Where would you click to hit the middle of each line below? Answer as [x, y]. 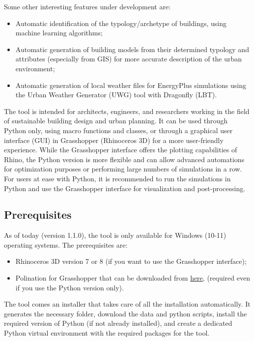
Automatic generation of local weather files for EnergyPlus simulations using [131, 85]
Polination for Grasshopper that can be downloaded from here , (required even [133, 278]
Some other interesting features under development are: [87, 6]
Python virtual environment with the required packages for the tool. [107, 333]
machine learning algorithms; [59, 33]
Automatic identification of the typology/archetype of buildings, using [121, 23]
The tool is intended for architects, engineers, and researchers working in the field [127, 111]
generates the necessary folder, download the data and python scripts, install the [126, 313]
